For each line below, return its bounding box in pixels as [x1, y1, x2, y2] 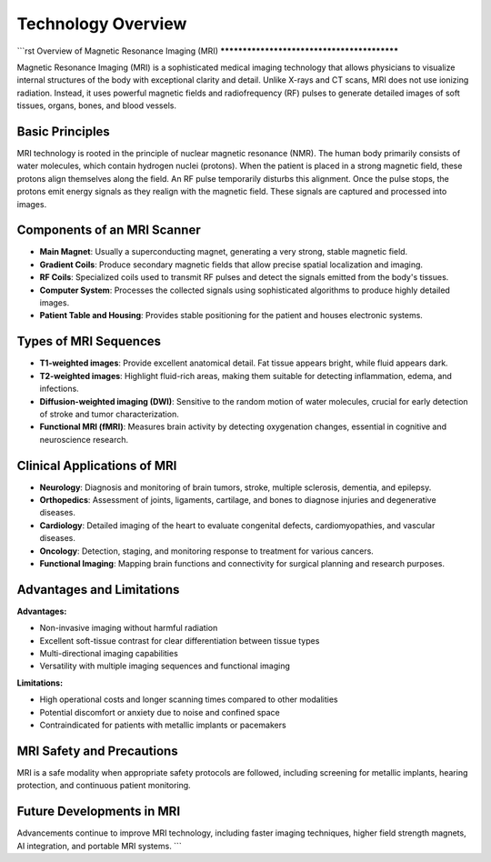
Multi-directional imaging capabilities [39, 648, 179, 659]
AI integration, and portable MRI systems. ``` [16, 840, 182, 851]
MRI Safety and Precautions [16, 743, 178, 758]
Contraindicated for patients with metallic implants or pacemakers [39, 719, 286, 730]
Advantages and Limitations [16, 582, 180, 597]
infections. [39, 383, 79, 395]
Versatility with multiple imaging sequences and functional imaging [39, 660, 291, 672]
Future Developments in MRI [16, 804, 181, 819]
